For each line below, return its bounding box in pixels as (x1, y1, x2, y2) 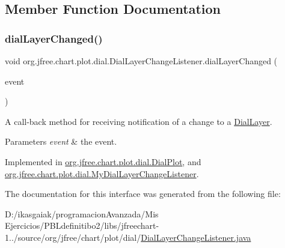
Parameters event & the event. (5, 135, 117, 148)
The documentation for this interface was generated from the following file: (5, 187, 281, 200)
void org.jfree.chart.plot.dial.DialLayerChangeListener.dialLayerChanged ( (5, 55, 278, 67)
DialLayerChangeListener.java (141, 231, 251, 243)
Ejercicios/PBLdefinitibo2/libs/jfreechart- (5, 219, 159, 232)
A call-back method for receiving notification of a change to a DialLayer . (5, 115, 272, 127)
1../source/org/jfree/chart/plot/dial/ (5, 231, 141, 243)
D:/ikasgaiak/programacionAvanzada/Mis (5, 207, 159, 220)
